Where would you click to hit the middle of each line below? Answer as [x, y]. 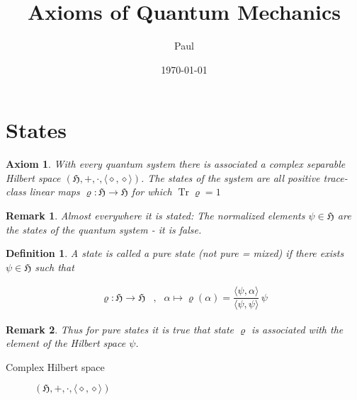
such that [55, 267]
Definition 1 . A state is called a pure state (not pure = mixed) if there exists [175, 253]
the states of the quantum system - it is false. [104, 229]
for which [152, 192]
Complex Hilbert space [55, 366]
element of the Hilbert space [66, 343]
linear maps [55, 192]
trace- [335, 177]
